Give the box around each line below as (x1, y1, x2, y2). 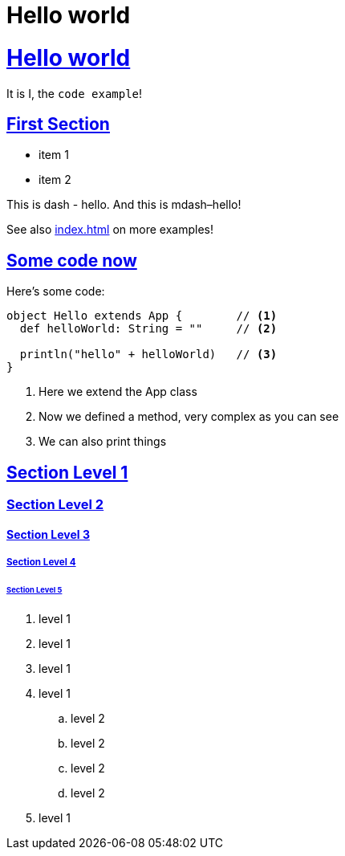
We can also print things (39, 434, 167, 449)
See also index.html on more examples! (6, 222, 213, 237)
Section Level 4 (6, 556, 76, 569)
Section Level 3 (6, 527, 90, 541)
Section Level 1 (6, 462, 128, 483)
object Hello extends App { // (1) (6, 309, 278, 323)
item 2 (39, 173, 71, 187)
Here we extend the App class (39, 385, 197, 399)
